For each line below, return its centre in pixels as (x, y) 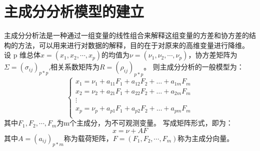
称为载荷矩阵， (88, 138)
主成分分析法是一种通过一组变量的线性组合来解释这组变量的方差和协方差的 (126, 35)
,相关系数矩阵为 (74, 67)
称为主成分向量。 (206, 138)
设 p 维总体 (22, 55)
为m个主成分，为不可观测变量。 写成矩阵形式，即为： (145, 123)
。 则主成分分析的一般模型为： (194, 67)
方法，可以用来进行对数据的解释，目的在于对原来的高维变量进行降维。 (133, 45)
